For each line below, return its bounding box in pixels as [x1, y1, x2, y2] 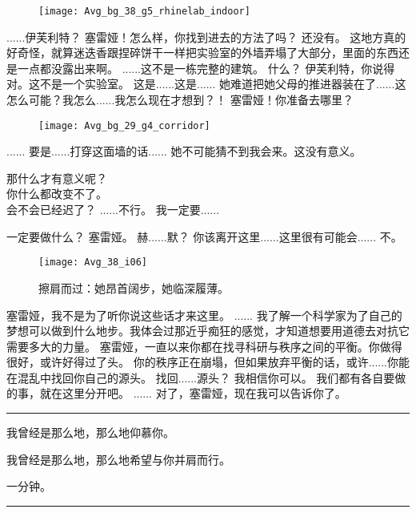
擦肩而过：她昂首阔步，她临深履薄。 [38, 279, 229, 296]
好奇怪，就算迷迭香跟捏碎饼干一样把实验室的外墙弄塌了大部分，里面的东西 [6, 44, 398, 61]
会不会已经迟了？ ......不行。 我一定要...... [6, 201, 220, 218]
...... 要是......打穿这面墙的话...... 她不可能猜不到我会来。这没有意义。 [6, 143, 362, 160]
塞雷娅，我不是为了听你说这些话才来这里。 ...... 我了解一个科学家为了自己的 [6, 306, 402, 323]
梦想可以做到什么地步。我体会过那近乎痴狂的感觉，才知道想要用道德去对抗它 [6, 322, 410, 339]
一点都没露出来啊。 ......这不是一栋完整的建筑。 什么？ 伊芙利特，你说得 [17, 59, 395, 76]
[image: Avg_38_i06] [38, 256, 148, 269]
